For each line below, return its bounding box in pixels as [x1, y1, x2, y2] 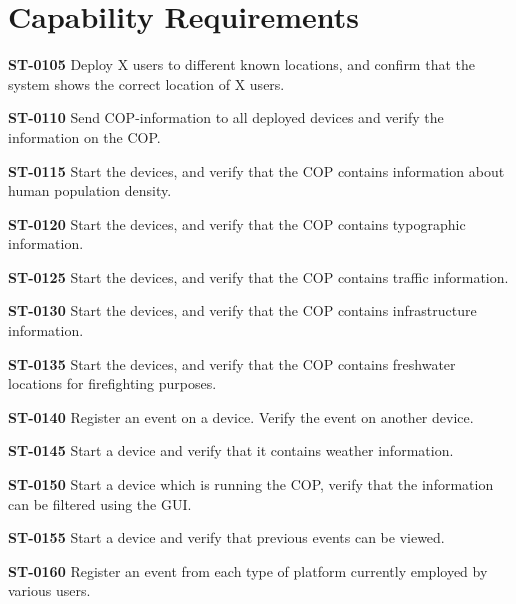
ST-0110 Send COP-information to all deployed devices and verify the [8, 107, 444, 128]
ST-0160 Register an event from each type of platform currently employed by [8, 560, 488, 581]
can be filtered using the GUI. [8, 493, 192, 514]
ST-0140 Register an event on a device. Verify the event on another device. [8, 406, 474, 427]
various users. [8, 580, 91, 601]
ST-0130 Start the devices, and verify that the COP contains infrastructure [8, 300, 477, 321]
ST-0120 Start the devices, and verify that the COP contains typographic [8, 213, 466, 234]
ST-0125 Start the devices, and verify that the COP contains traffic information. [8, 266, 509, 287]
